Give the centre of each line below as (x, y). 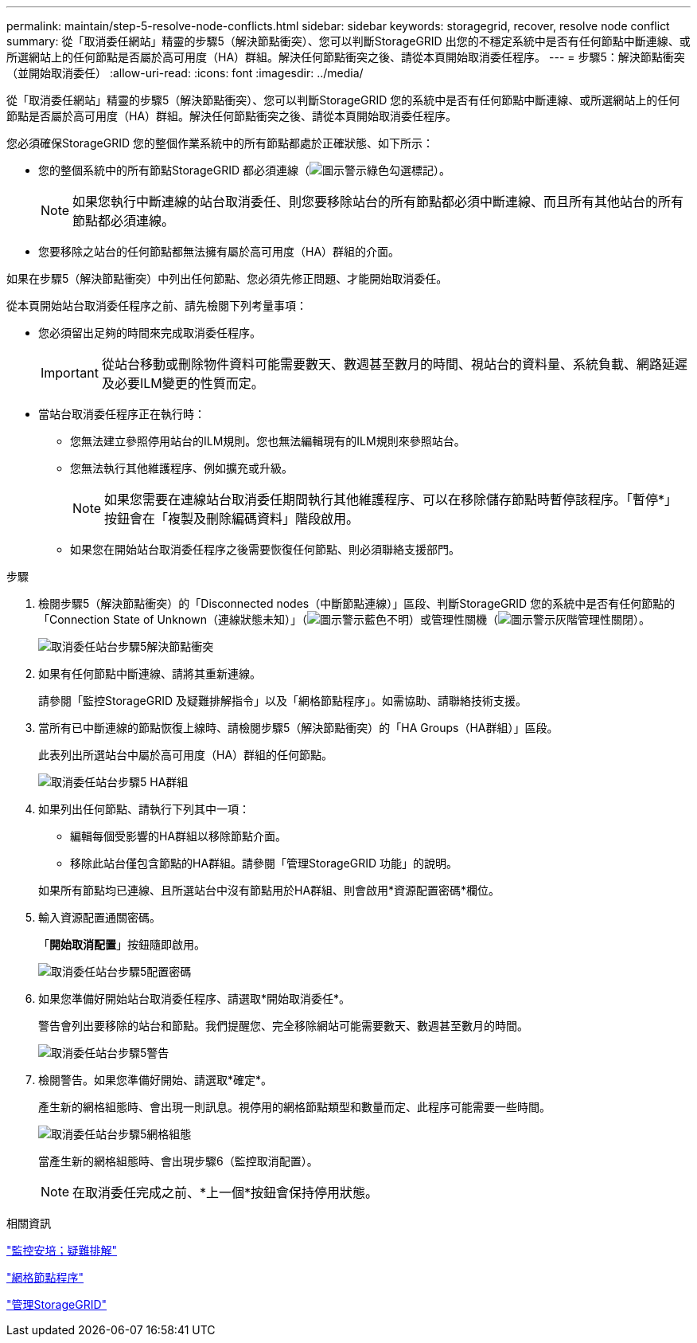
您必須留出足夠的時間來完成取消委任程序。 (150, 333)
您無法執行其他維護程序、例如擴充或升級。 (181, 468)
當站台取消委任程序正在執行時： (122, 414)
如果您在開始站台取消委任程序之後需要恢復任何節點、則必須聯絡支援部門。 (265, 549)
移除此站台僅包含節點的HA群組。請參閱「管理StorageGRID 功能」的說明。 (264, 863)
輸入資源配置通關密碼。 (99, 917)
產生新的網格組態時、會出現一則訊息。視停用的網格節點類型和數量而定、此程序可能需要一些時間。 (294, 1107)
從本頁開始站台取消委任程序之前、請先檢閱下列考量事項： (157, 305)
